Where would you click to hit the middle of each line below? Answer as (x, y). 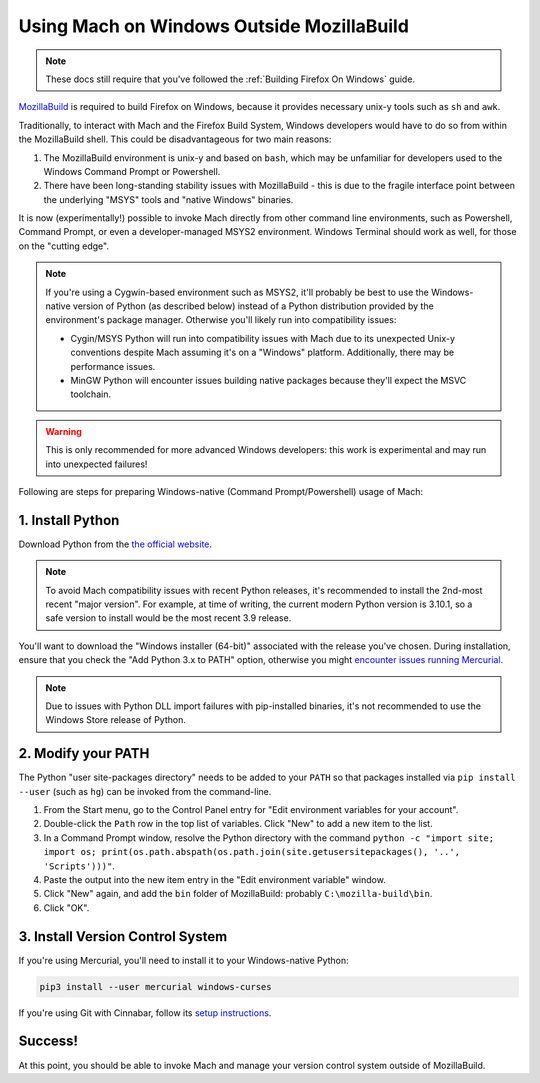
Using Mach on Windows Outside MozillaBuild (214, 26)
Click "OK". (66, 907)
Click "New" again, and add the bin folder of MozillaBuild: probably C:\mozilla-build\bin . (238, 894)
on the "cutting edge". (64, 246)
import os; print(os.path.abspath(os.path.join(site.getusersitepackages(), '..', (251, 852)
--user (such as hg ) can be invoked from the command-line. (145, 791)
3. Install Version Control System (123, 936)
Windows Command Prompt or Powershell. (132, 171)
